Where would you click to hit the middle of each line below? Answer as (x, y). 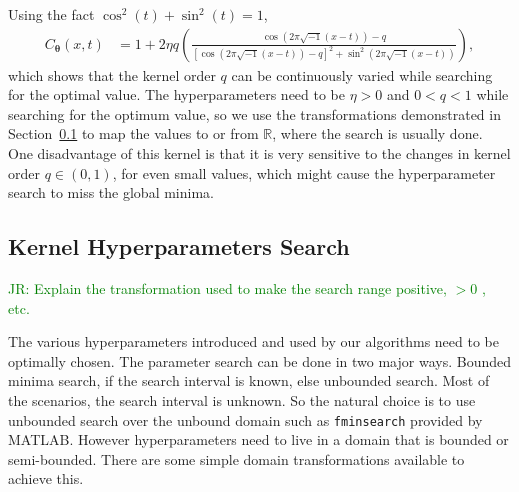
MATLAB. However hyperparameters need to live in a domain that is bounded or (258, 439)
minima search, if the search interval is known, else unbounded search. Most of (249, 380)
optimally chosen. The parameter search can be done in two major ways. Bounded (259, 360)
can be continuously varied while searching (362, 74)
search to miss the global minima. (111, 192)
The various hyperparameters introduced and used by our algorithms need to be (253, 341)
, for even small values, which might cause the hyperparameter (304, 172)
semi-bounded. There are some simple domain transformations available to (236, 458)
